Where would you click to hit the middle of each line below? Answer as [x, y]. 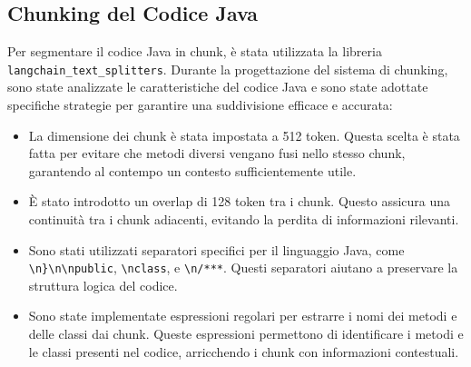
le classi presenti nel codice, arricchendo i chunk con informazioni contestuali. [244, 351]
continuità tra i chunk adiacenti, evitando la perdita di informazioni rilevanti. [244, 219]
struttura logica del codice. [103, 285]
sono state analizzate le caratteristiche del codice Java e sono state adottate [218, 87]
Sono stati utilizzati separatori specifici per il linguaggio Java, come [216, 249]
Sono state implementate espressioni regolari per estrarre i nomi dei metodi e [243, 316]
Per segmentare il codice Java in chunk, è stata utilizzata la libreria [195, 51]
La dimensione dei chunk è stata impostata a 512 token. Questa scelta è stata [244, 135]
